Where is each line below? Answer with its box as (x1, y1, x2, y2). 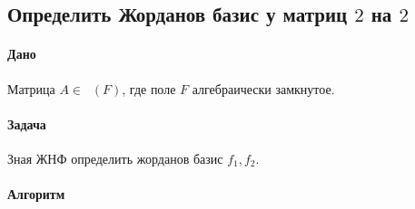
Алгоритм (7, 185, 65, 204)
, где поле (122, 79, 176, 98)
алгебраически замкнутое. (192, 79, 335, 98)
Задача (7, 114, 46, 133)
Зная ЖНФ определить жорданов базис (7, 148, 223, 167)
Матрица (7, 79, 55, 98)
